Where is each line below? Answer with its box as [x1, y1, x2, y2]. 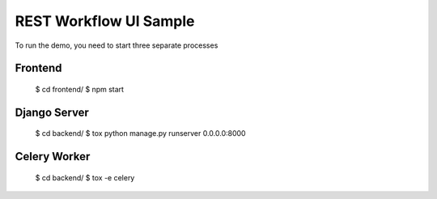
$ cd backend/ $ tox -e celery [35, 172, 135, 182]
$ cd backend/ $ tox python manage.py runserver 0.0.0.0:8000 [35, 129, 246, 138]
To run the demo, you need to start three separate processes [15, 40, 218, 50]
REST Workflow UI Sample [15, 12, 195, 30]
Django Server [15, 105, 89, 119]
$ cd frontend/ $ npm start [35, 84, 125, 94]
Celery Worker [15, 150, 91, 163]
